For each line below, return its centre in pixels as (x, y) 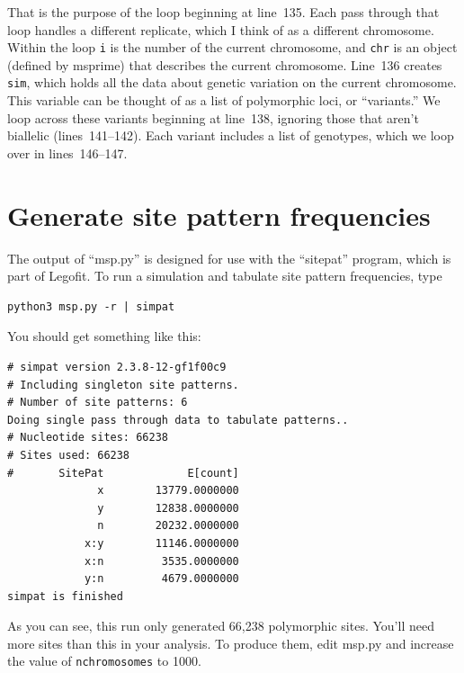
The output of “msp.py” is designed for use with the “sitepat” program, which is (229, 258)
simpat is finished (65, 596)
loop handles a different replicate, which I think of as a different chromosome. (221, 29)
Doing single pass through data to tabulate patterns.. (178, 420)
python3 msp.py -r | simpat (91, 306)
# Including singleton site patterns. (123, 385)
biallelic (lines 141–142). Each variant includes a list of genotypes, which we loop (231, 135)
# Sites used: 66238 (69, 455)
